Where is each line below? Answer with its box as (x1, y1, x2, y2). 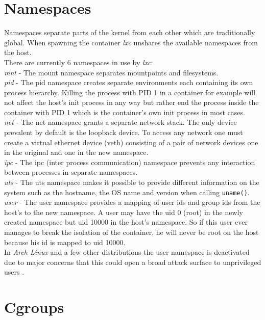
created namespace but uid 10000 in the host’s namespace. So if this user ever (4, 217, 248, 227)
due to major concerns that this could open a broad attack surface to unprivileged (4, 256, 261, 267)
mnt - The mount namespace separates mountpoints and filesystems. (4, 67, 219, 77)
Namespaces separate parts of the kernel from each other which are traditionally (4, 27, 255, 38)
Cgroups (4, 297, 64, 317)
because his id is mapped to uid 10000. (4, 236, 126, 247)
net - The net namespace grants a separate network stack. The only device (4, 117, 237, 127)
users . (4, 266, 25, 277)
